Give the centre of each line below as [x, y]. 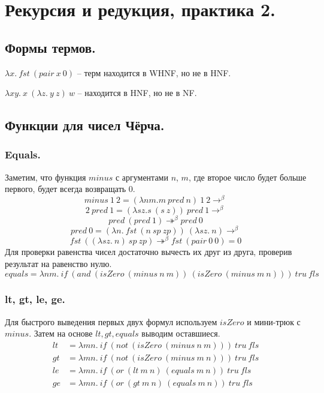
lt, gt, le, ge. [35, 299]
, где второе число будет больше [247, 177]
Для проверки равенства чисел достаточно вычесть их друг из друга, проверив [149, 252]
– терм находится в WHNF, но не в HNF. [154, 72]
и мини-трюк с [274, 321]
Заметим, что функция [46, 177]
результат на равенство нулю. [58, 263]
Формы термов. [50, 47]
